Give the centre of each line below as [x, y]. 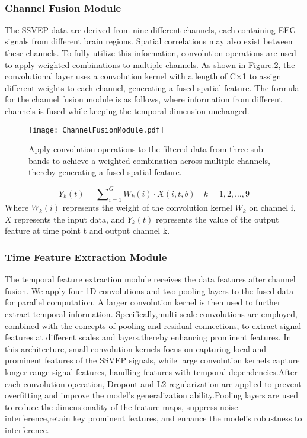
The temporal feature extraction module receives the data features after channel [150, 279]
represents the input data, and [70, 219]
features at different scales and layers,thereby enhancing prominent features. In [148, 337]
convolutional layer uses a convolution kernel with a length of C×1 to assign [143, 76]
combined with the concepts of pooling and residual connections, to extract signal [153, 325]
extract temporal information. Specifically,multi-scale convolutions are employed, [151, 314]
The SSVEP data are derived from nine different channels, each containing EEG [151, 29]
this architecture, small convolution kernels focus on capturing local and [136, 348]
